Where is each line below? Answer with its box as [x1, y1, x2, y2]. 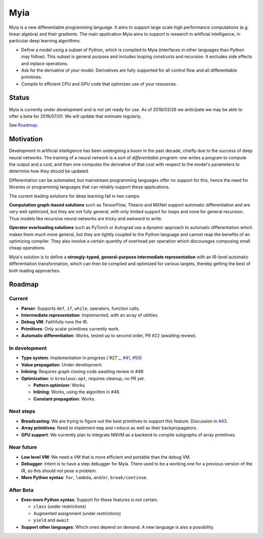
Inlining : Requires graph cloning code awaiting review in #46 [21, 368, 144, 375]
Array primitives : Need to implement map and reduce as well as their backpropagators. [21, 425, 198, 431]
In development [9, 345, 47, 351]
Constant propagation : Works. [33, 396, 96, 402]
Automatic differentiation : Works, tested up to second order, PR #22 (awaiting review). [21, 333, 197, 339]
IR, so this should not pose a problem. [21, 468, 97, 474]
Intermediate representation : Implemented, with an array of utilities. [21, 312, 159, 318]
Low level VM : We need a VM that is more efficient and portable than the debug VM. [21, 454, 191, 460]
